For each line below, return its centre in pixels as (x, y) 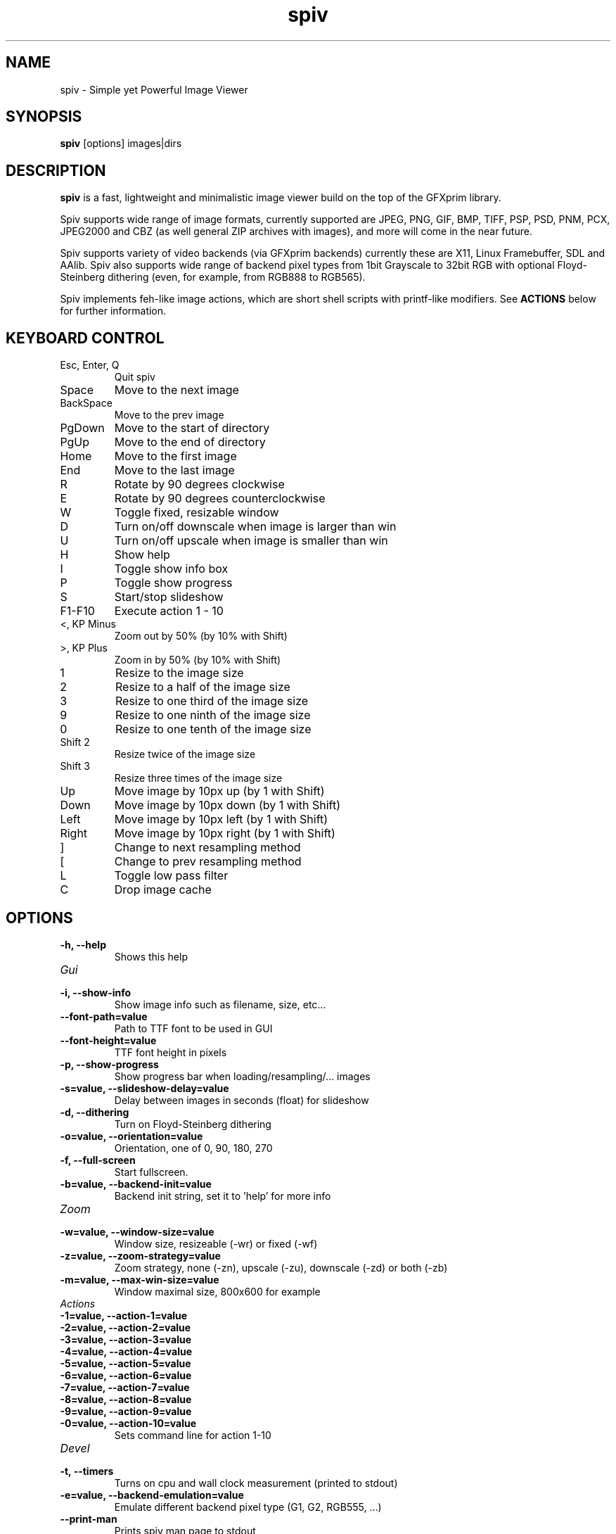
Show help (142, 555)
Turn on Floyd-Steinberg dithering (193, 1124)
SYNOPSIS (44, 117)
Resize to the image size (179, 673)
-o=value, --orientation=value (131, 1136)
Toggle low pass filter (171, 876)
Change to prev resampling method (208, 862)
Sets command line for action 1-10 (193, 1435)
